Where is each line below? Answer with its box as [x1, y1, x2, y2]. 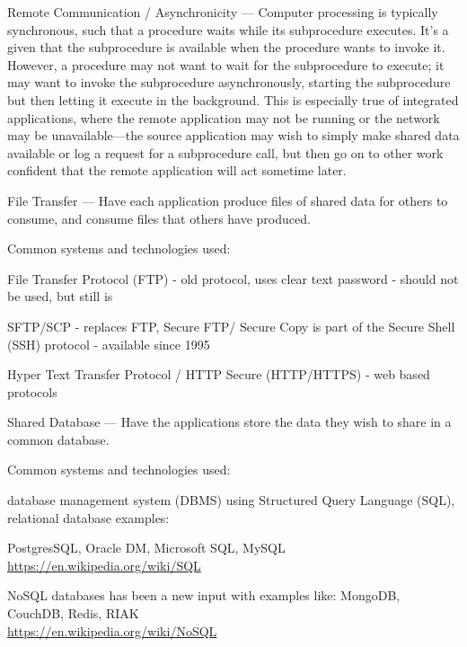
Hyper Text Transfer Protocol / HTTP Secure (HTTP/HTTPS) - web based [7, 365, 430, 384]
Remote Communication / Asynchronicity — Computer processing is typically [7, 3, 438, 21]
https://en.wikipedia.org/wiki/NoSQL [7, 621, 217, 640]
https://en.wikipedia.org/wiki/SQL [7, 555, 201, 574]
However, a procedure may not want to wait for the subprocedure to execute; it [7, 55, 445, 74]
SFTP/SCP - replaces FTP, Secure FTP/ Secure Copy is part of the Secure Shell [7, 316, 455, 335]
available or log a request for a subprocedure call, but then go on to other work [7, 143, 444, 162]
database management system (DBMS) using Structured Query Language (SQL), [7, 491, 455, 510]
